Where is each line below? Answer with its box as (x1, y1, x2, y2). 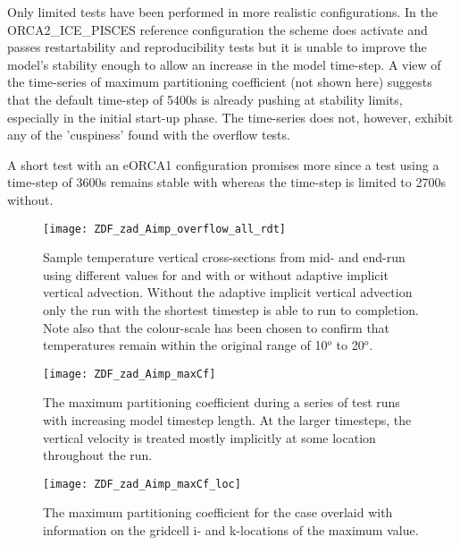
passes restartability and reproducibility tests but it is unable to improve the (7, 38, 427, 56)
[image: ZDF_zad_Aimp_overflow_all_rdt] (43, 222, 287, 235)
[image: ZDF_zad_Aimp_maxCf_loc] (43, 477, 241, 490)
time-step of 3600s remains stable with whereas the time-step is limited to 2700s (7, 173, 446, 192)
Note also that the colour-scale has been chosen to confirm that (43, 318, 390, 336)
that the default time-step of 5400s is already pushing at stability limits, (7, 89, 403, 108)
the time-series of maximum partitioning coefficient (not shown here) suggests (7, 72, 432, 91)
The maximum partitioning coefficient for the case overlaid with (43, 503, 393, 522)
